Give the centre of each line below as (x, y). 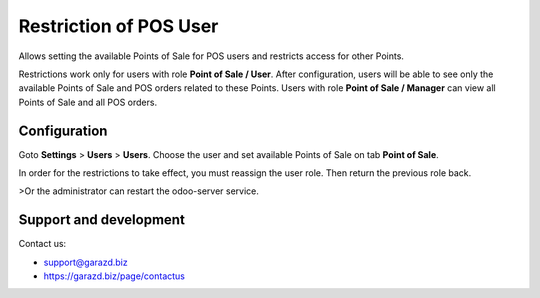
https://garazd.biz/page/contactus (114, 276)
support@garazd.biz (86, 262)
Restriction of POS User (118, 26)
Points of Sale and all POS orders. (88, 102)
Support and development (101, 220)
